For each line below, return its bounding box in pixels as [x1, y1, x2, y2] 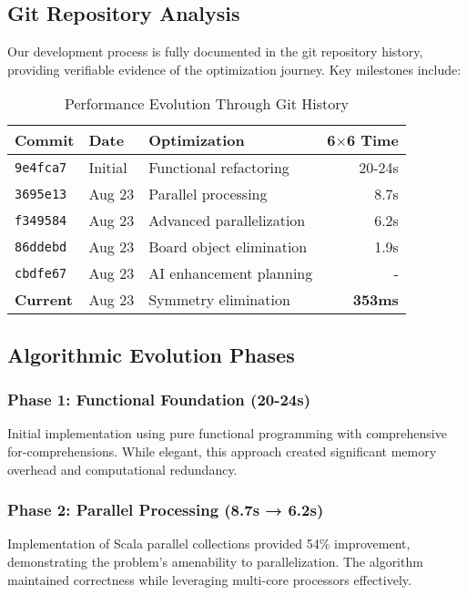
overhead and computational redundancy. [7, 459, 238, 478]
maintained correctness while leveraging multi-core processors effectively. [7, 569, 411, 589]
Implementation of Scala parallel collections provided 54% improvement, [7, 534, 411, 553]
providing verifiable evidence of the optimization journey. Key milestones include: [7, 59, 462, 78]
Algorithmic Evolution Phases [7, 340, 295, 368]
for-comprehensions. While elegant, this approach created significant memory [7, 441, 437, 460]
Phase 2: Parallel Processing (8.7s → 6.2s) [7, 498, 324, 521]
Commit [15, 129, 75, 151]
